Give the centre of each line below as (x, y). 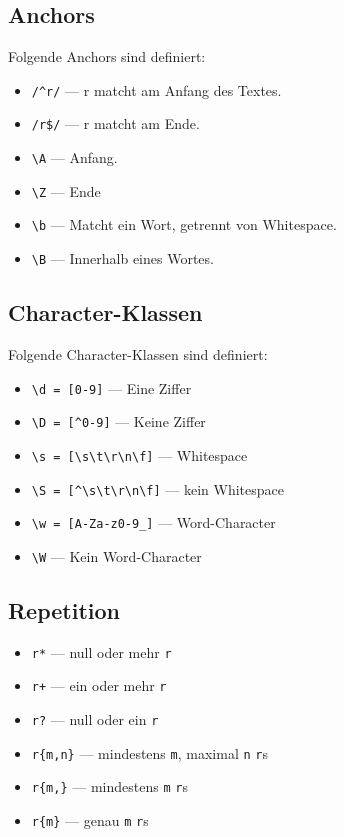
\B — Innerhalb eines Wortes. (122, 258)
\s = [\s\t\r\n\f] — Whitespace (139, 454)
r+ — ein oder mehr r (99, 685)
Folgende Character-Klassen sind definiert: (138, 353)
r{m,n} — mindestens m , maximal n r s (149, 752)
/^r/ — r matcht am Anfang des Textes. (156, 89)
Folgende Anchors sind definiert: (107, 56)
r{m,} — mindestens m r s (109, 786)
